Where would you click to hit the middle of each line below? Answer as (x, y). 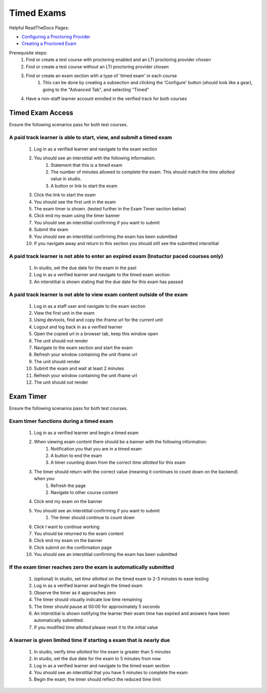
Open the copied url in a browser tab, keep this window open (96, 334)
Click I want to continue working (67, 527)
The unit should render (57, 361)
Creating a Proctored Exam (49, 44)
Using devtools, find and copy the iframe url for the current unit (98, 320)
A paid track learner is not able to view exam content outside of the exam (98, 295)
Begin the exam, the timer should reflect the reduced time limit (97, 679)
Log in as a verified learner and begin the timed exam (88, 586)
